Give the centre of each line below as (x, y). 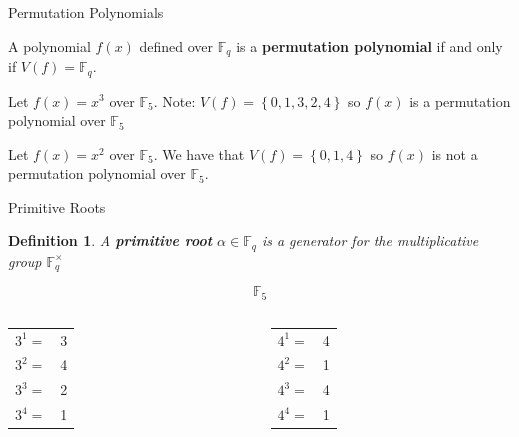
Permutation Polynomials (86, 12)
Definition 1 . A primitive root (110, 240)
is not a (454, 153)
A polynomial (49, 45)
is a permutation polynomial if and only (369, 45)
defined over (176, 45)
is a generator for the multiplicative (370, 240)
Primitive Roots (57, 206)
